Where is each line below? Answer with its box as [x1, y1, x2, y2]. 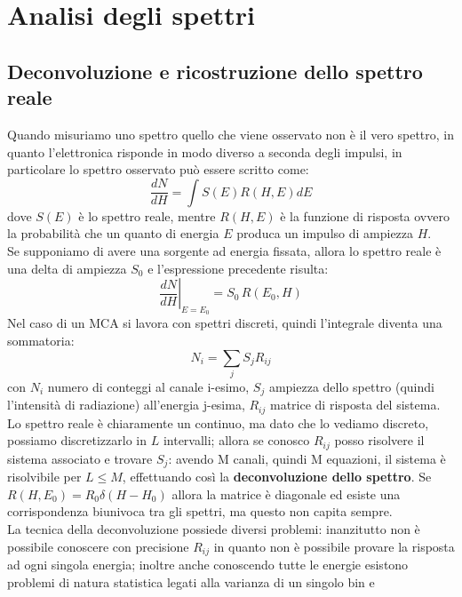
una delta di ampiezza [7, 259, 127, 277]
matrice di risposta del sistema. [269, 395, 441, 414]
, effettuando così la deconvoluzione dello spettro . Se [122, 467, 432, 486]
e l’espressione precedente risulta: [147, 259, 329, 277]
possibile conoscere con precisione [7, 537, 189, 555]
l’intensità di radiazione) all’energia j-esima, [7, 395, 245, 414]
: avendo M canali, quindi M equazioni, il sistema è [168, 449, 446, 467]
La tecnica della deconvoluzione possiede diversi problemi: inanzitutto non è [7, 520, 420, 538]
